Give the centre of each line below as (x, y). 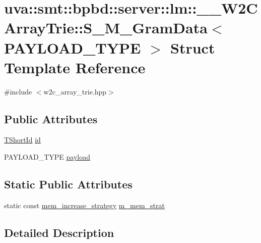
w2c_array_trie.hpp (75, 91)
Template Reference (75, 67)
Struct (193, 47)
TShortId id (22, 140)
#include (18, 91)
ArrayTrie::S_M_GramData (106, 28)
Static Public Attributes (68, 184)
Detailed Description (59, 232)
